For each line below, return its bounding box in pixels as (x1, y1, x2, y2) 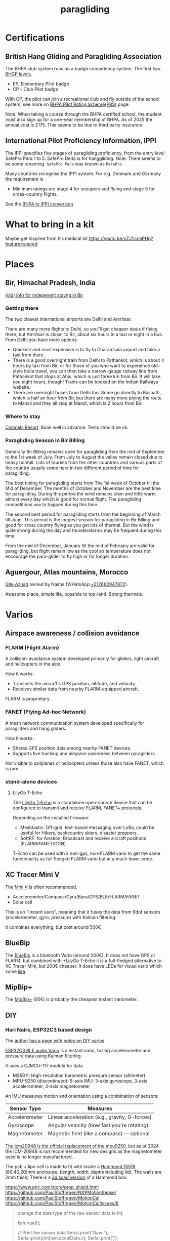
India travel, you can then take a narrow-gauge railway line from (24, 368, 158, 374)
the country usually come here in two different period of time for (5, 465, 139, 471)
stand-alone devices (5, 778, 57, 785)
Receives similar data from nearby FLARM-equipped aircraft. (12, 686, 139, 692)
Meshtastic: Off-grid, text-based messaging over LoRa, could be (20, 824, 155, 831)
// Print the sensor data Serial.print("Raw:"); (17, 1230, 109, 1236)
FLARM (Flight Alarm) (5, 644, 59, 651)
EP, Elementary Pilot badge (12, 81, 69, 87)
